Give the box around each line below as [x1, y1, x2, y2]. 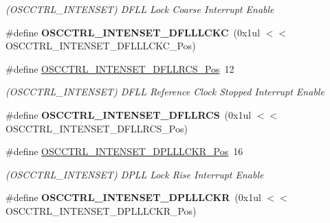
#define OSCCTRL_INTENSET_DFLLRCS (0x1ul [5, 107, 252, 121]
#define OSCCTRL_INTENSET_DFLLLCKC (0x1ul [5, 25, 261, 39]
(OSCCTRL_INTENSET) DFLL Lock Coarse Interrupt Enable [5, 2, 274, 16]
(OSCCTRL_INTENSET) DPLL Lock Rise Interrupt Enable [5, 167, 264, 181]
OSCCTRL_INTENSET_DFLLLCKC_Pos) [5, 38, 196, 53]
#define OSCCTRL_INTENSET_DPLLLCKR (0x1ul [5, 190, 261, 204]
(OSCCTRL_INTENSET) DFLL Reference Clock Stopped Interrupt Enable [5, 84, 324, 99]
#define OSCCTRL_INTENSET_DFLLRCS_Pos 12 [5, 61, 234, 75]
